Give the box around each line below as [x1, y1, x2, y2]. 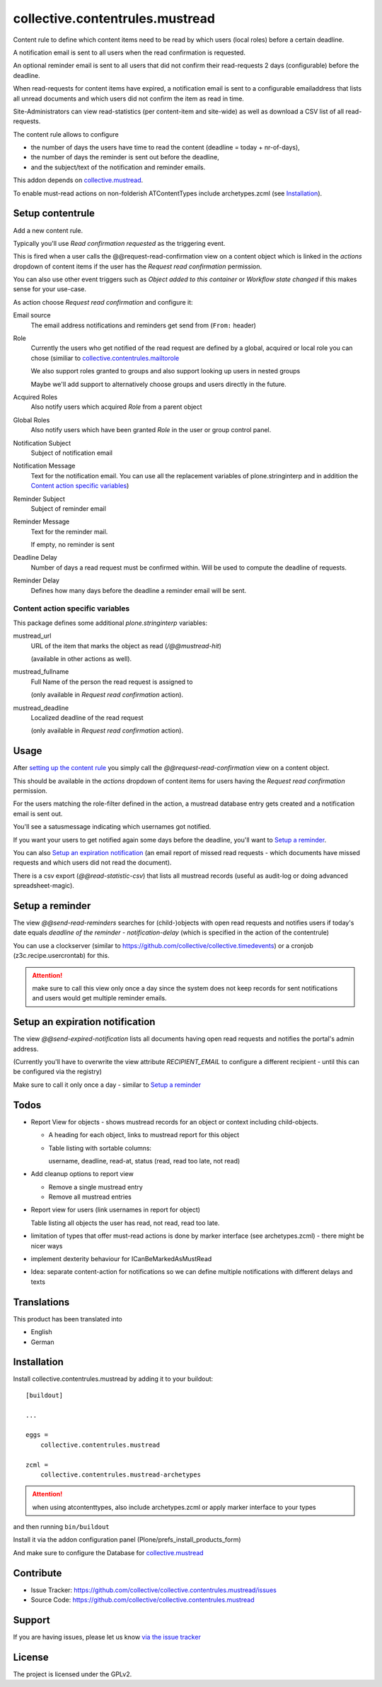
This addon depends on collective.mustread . [13, 176, 144, 184]
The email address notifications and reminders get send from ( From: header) [30, 321, 256, 329]
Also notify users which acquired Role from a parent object [30, 402, 202, 411]
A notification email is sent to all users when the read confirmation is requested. [13, 48, 245, 57]
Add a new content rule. [13, 226, 83, 235]
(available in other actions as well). [30, 654, 132, 662]
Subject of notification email [30, 448, 113, 457]
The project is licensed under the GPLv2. [13, 1669, 132, 1678]
